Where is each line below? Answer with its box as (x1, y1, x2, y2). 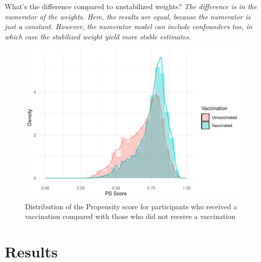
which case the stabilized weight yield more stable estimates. (5, 31, 191, 41)
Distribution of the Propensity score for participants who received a (25, 201, 237, 211)
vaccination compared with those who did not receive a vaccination (25, 211, 235, 222)
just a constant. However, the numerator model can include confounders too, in (5, 21, 253, 32)
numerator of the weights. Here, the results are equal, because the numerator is (5, 11, 251, 21)
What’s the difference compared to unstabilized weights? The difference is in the (5, 1, 257, 11)
